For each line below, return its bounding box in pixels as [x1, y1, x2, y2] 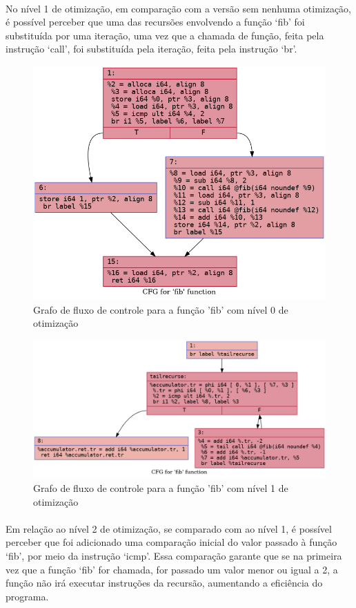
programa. [6, 589, 49, 603]
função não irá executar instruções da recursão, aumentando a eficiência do [6, 576, 323, 590]
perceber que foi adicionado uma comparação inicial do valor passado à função [6, 535, 337, 549]
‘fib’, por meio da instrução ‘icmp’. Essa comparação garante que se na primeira [6, 548, 342, 562]
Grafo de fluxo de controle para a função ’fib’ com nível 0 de [33, 302, 288, 316]
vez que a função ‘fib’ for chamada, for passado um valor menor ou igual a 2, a [6, 562, 338, 576]
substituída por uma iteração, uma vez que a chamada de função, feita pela [6, 28, 324, 42]
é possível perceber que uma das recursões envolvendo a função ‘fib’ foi [6, 15, 305, 29]
